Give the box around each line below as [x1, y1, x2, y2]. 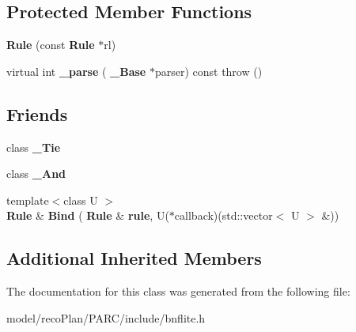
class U [63, 191, 98, 208]
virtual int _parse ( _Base [6, 62, 146, 79]
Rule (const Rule [6, 36, 95, 53]
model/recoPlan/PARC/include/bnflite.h [6, 309, 206, 326]
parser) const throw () [154, 62, 263, 79]
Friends [6, 101, 68, 126]
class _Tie [6, 138, 61, 155]
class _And [6, 165, 66, 182]
